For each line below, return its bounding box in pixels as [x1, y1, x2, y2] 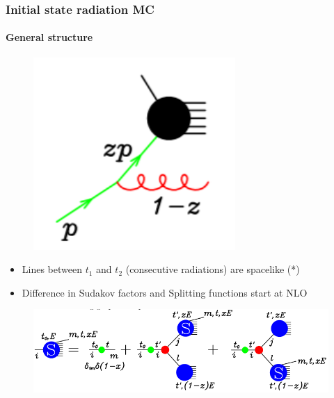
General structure [6, 30, 93, 44]
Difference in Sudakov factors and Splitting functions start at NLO [22, 285, 308, 299]
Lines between [22, 262, 82, 276]
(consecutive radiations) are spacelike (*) [125, 262, 300, 276]
